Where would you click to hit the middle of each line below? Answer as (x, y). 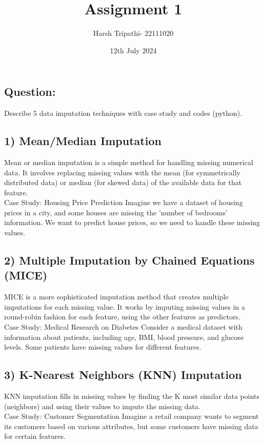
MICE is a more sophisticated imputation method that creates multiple (116, 297)
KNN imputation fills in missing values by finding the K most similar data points (132, 396)
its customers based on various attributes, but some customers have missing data (131, 426)
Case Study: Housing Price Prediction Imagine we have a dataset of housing (124, 202)
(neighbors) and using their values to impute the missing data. (102, 406)
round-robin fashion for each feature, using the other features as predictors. (122, 317)
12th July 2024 (133, 50)
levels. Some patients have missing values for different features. (103, 347)
